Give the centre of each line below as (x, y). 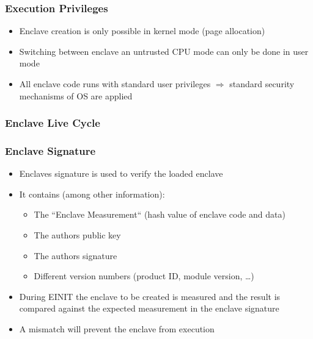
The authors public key (77, 235)
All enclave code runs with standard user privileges (115, 84)
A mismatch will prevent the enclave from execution (117, 329)
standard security (262, 84)
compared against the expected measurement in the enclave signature (149, 308)
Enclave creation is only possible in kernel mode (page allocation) (142, 31)
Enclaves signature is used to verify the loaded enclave (121, 173)
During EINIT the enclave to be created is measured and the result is (150, 296)
